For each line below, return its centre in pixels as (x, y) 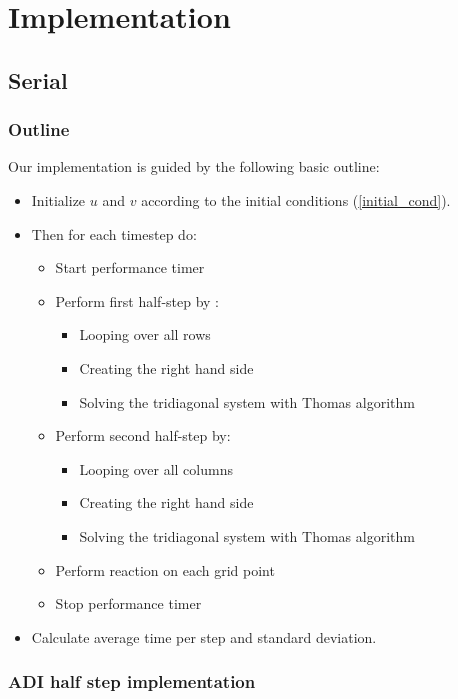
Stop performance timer (128, 603)
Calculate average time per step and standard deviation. (204, 636)
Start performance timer (130, 267)
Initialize (58, 199)
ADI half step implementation (132, 681)
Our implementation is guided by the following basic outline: (194, 166)
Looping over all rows (145, 334)
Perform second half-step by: (143, 435)
